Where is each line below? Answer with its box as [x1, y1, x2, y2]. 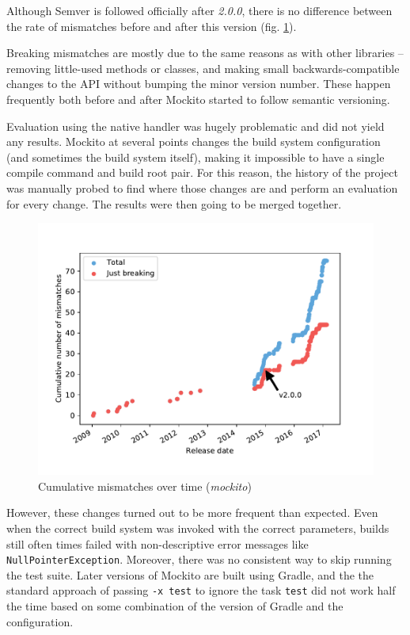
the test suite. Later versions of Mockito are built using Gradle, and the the [6, 566, 374, 583]
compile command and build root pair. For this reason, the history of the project [6, 164, 398, 181]
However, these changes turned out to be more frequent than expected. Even [6, 504, 378, 521]
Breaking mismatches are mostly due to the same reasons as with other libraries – [6, 44, 404, 61]
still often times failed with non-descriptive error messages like [6, 535, 309, 552]
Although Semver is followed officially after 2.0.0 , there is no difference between [6, 2, 393, 18]
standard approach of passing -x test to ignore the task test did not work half [6, 582, 396, 599]
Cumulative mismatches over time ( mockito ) [38, 477, 252, 494]
